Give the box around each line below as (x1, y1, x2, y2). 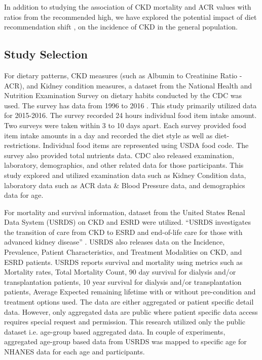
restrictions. (4, 140, 41, 151)
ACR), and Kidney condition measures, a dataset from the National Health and (4, 80, 252, 91)
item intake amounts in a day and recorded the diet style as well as (4, 130, 213, 140)
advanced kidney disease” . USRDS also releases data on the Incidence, (4, 236, 225, 247)
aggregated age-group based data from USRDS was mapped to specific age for (4, 336, 247, 347)
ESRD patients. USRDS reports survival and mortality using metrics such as (4, 256, 243, 267)
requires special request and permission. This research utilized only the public (4, 316, 245, 327)
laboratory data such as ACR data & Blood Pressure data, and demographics (4, 179, 245, 190)
